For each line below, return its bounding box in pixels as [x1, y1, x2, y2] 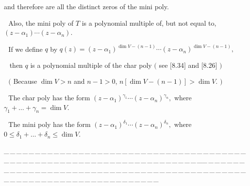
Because [13, 76, 37, 86]
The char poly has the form [8, 93, 90, 103]
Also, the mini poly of [8, 17, 74, 28]
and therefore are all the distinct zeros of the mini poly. [4, 1, 169, 11]
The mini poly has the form [8, 119, 91, 129]
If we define [8, 44, 43, 54]
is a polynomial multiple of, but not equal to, [82, 17, 217, 28]
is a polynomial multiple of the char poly [30, 60, 152, 70]
